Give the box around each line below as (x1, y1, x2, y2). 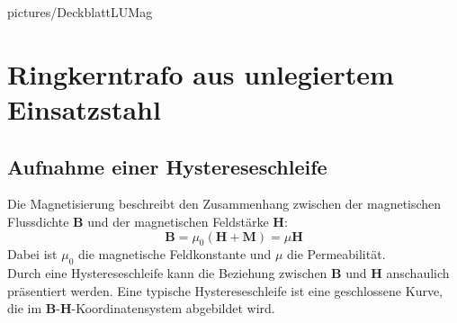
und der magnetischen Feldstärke (87, 211, 269, 230)
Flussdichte (7, 211, 69, 230)
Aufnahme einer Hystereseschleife (7, 152, 327, 180)
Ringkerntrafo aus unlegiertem (7, 55, 394, 92)
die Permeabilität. (287, 245, 386, 264)
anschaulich (386, 264, 450, 283)
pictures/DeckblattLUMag (7, 3, 153, 21)
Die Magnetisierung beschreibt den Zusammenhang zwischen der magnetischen (7, 194, 442, 213)
